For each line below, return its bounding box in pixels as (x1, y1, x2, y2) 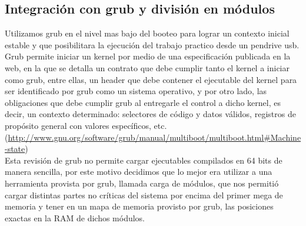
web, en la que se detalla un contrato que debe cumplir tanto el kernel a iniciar (5, 61, 290, 74)
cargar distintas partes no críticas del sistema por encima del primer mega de (5, 188, 283, 201)
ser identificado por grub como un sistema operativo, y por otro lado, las (5, 85, 267, 97)
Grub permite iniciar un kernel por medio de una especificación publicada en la (5, 50, 291, 62)
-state (5, 142, 25, 155)
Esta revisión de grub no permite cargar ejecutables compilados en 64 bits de (5, 154, 282, 166)
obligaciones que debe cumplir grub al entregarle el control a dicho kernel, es (5, 96, 281, 108)
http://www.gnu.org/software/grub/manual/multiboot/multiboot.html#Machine (8, 131, 301, 143)
